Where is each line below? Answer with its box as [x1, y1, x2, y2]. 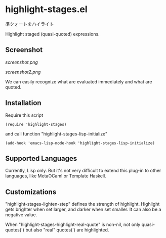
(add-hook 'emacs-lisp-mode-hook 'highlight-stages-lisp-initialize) [5, 140, 155, 146]
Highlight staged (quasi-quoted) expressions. [5, 31, 100, 37]
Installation [5, 99, 41, 107]
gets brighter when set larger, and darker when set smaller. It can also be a [5, 206, 161, 213]
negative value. [5, 212, 37, 218]
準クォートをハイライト [5, 21, 54, 27]
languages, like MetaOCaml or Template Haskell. [5, 173, 106, 179]
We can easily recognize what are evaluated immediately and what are [5, 78, 152, 84]
